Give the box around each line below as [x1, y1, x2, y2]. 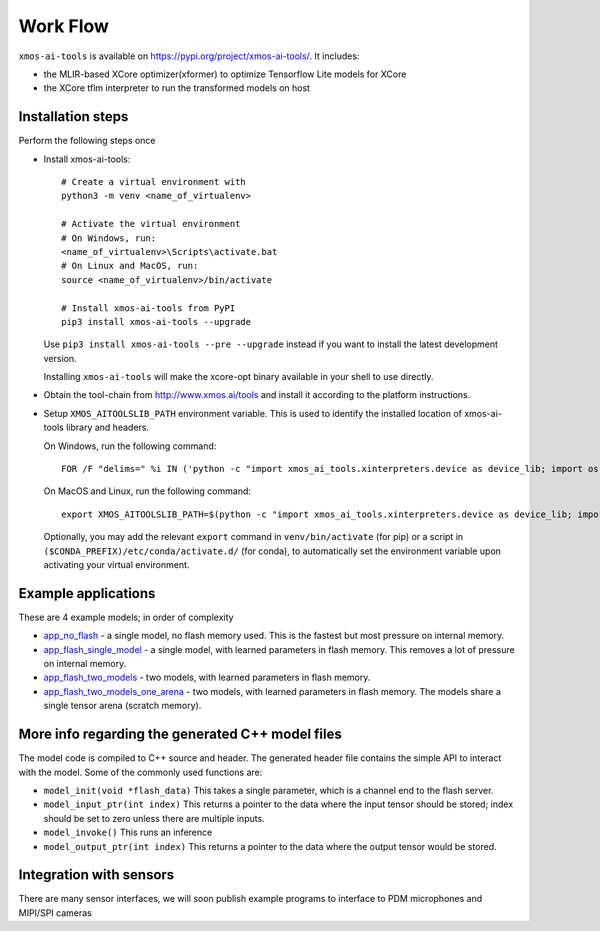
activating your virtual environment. [43, 559, 190, 570]
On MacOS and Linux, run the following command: [43, 485, 252, 497]
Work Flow [18, 15, 110, 37]
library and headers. [65, 421, 150, 434]
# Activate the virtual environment [61, 218, 241, 230]
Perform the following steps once [18, 135, 156, 147]
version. [43, 352, 77, 364]
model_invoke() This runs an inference [43, 826, 213, 839]
